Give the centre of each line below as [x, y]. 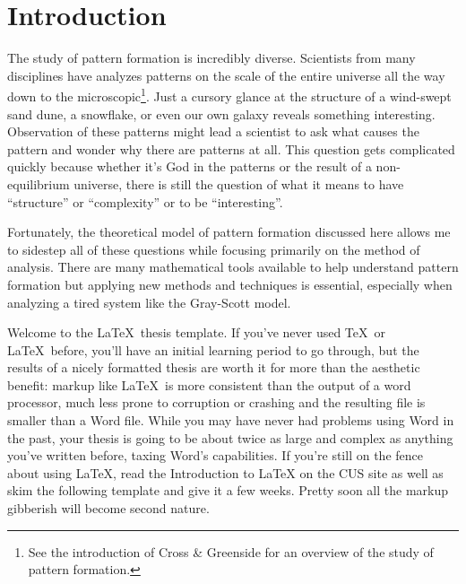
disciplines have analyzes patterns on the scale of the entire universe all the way [226, 75]
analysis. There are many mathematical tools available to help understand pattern [233, 267]
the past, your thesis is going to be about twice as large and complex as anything [230, 437]
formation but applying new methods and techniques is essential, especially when [230, 284]
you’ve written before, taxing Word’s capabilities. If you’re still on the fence [215, 455]
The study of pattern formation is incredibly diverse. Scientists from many [211, 58]
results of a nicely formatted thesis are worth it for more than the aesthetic [214, 367]
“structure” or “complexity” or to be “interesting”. [145, 201]
